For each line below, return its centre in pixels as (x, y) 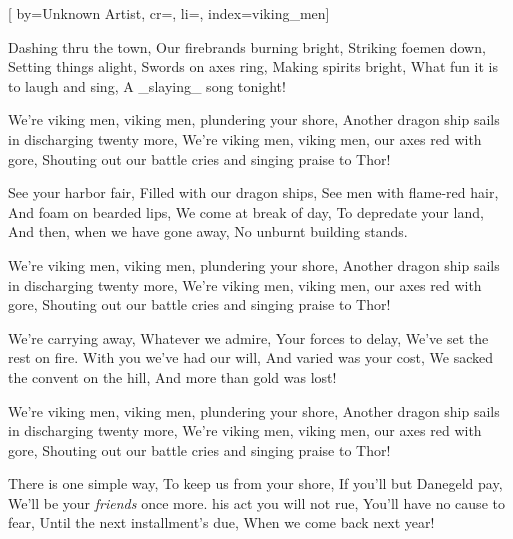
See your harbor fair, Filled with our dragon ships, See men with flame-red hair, (253, 192)
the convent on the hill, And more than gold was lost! (172, 376)
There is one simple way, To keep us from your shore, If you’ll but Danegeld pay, (255, 483)
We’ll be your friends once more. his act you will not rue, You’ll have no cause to (256, 502)
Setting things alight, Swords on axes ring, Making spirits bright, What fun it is (253, 66)
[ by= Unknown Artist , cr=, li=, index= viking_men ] (169, 13)
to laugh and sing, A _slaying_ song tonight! (147, 85)
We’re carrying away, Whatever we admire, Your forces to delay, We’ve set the (248, 337)
